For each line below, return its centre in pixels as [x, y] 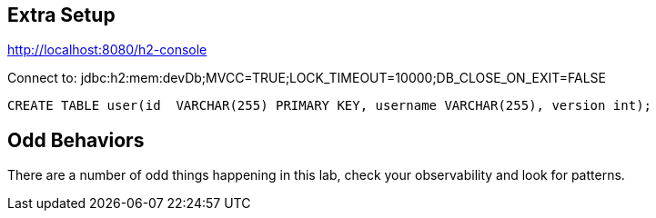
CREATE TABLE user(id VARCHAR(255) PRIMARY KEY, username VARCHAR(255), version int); [330, 106]
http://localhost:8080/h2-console [107, 50]
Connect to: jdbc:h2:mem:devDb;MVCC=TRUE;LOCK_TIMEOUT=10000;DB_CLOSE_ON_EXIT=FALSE [307, 78]
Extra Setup [61, 15]
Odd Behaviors [76, 140]
